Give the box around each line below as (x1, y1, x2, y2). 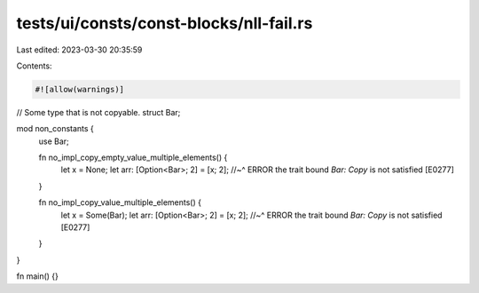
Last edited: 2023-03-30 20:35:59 (16, 44, 143, 55)
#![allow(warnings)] (35, 84, 124, 94)
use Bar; (38, 136, 70, 146)
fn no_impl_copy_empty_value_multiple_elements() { (38, 152, 228, 163)
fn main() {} (16, 271, 59, 281)
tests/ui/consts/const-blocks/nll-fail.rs (16, 13, 313, 33)
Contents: (16, 60, 52, 71)
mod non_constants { (16, 123, 95, 134)
